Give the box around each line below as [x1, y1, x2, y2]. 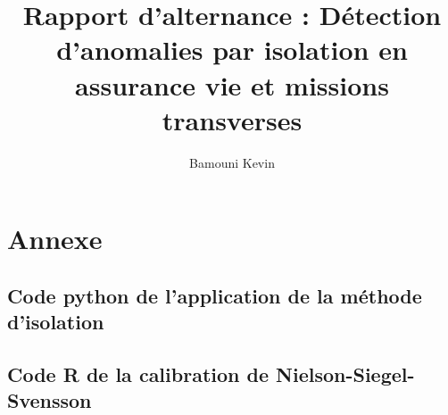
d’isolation [7, 308, 104, 336]
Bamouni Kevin [189, 153, 275, 171]
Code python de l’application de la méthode [7, 281, 422, 309]
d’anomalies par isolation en [56, 31, 408, 68]
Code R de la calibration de [7, 361, 269, 388]
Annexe [7, 220, 103, 257]
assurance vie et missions [75, 66, 389, 103]
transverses [162, 101, 303, 137]
